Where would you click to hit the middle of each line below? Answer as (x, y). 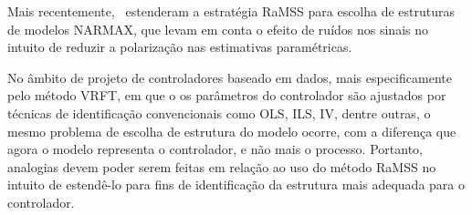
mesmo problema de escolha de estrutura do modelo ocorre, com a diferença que (232, 131)
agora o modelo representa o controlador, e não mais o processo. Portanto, (215, 149)
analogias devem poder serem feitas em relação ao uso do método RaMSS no (222, 166)
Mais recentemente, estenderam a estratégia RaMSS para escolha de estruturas (231, 11)
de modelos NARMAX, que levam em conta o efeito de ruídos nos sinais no (218, 29)
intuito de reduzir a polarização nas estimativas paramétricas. (180, 47)
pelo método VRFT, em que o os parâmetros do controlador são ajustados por (227, 95)
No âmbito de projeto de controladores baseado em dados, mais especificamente (230, 77)
